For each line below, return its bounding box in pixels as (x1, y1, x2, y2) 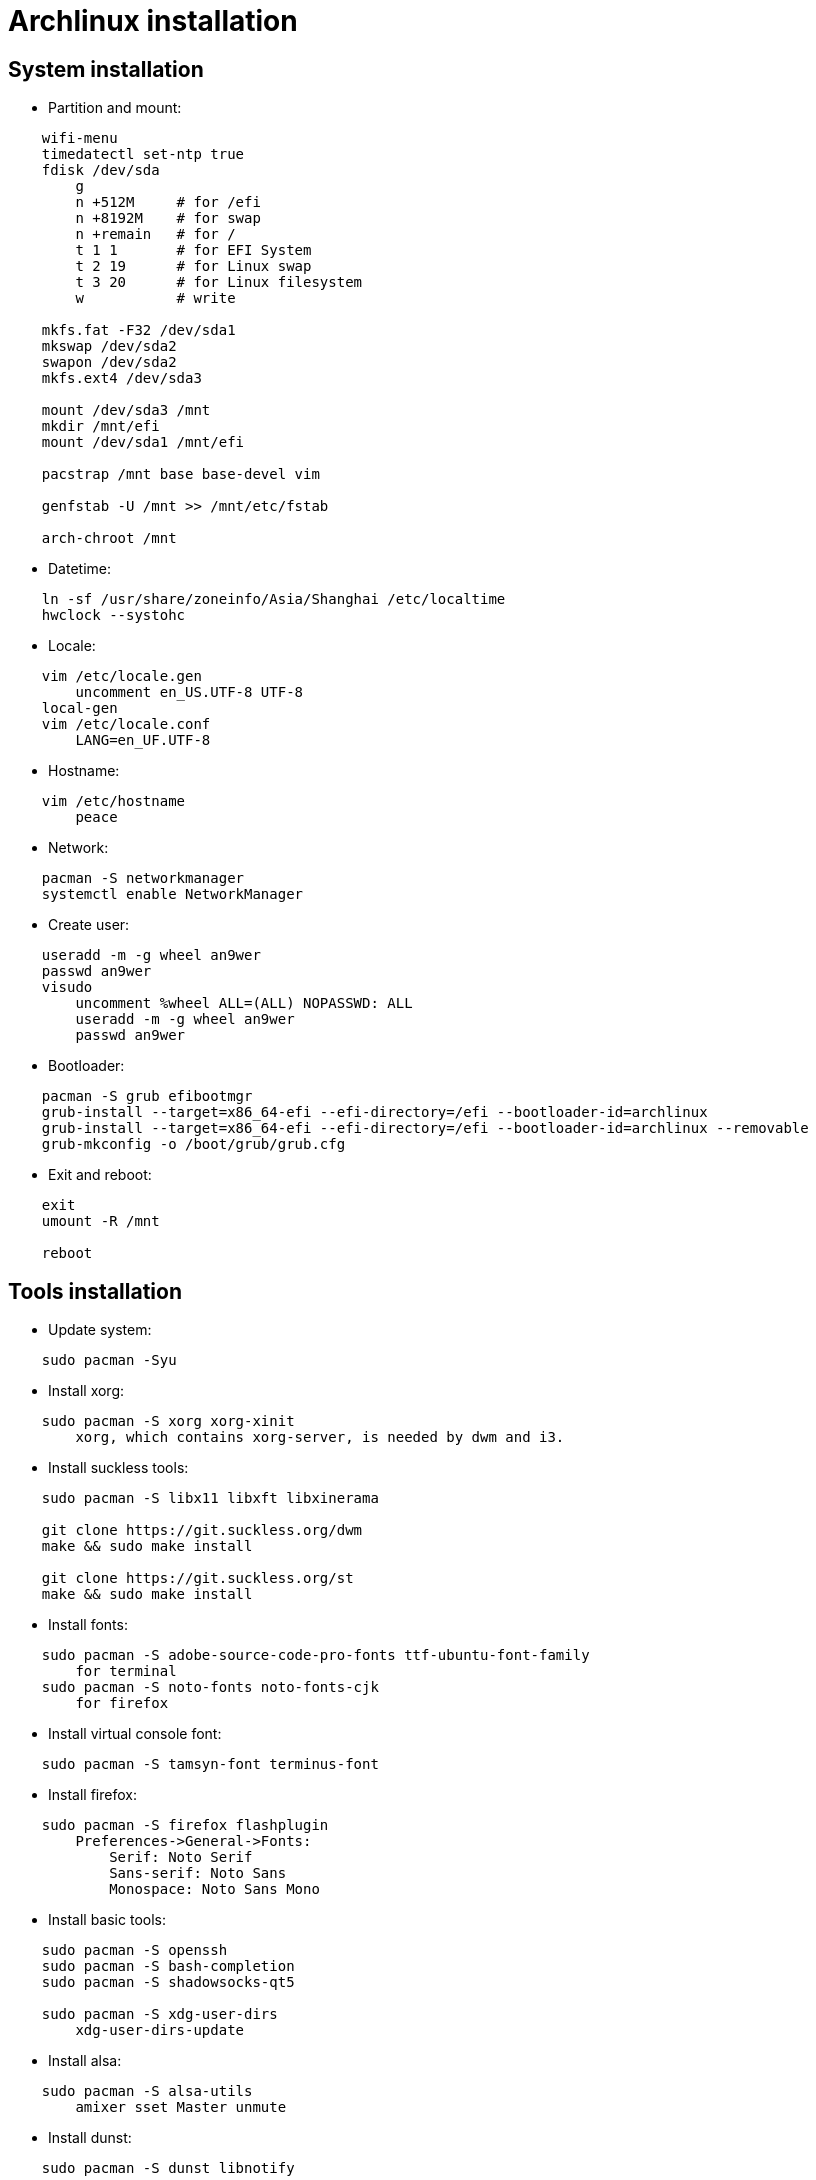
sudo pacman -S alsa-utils (41, 2083, 253, 2100)
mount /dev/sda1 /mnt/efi (41, 434, 245, 451)
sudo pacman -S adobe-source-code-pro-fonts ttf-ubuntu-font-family (41, 1647, 590, 1664)
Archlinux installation (8, 4, 298, 38)
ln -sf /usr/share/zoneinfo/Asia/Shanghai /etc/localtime (41, 591, 506, 608)
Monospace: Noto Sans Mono (109, 1881, 320, 1898)
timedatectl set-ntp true (41, 146, 245, 163)
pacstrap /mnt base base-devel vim (41, 466, 320, 483)
